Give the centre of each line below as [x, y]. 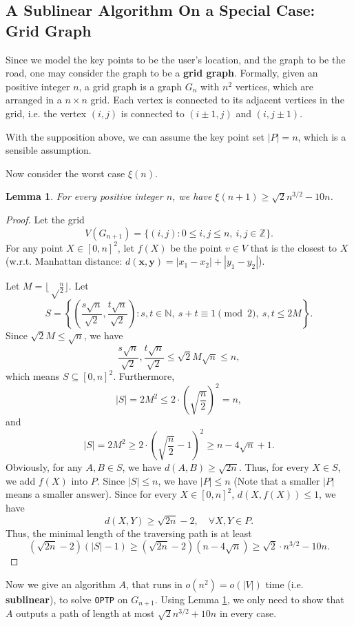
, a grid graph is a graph [131, 86]
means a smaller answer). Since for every [91, 494]
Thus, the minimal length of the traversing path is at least [129, 533]
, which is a [322, 136]
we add [21, 480]
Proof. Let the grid [45, 219]
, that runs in [154, 584]
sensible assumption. [49, 150]
